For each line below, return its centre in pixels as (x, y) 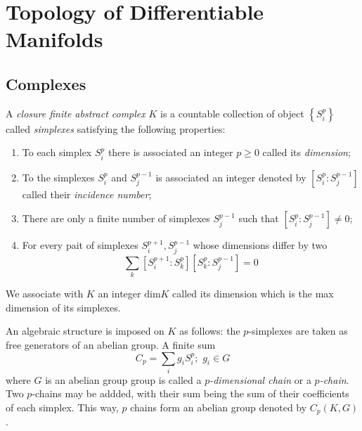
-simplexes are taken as (298, 331)
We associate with (45, 294)
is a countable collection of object (232, 113)
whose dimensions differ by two (260, 245)
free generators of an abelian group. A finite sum (111, 344)
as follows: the (210, 331)
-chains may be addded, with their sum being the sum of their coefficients (190, 393)
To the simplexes (58, 177)
